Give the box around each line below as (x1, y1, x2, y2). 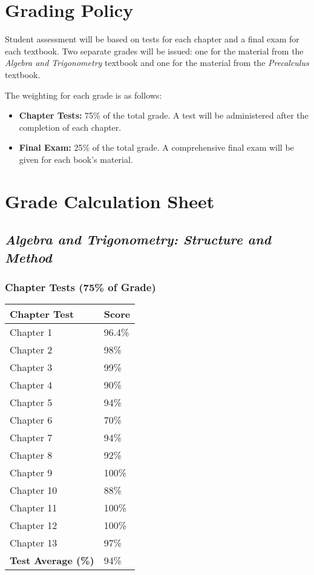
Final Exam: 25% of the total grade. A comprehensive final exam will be (19, 141, 294, 154)
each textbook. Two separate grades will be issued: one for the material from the (5, 44, 304, 57)
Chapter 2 (10, 343, 53, 357)
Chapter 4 (10, 378, 53, 392)
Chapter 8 (10, 448, 53, 462)
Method (5, 248, 52, 266)
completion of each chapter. (19, 120, 122, 133)
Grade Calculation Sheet (5, 188, 215, 213)
